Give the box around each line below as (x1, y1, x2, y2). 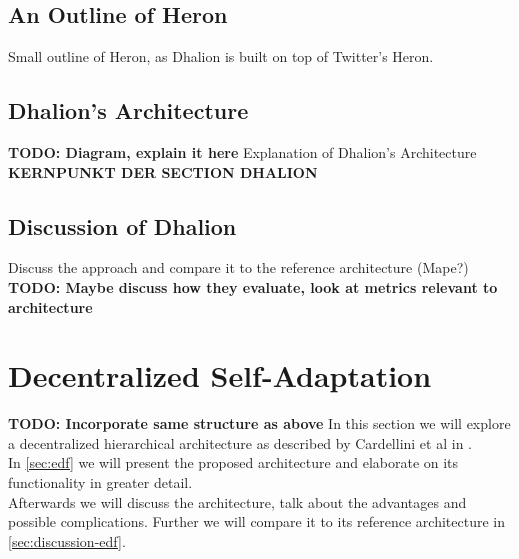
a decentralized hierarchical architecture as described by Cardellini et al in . (8, 432, 472, 453)
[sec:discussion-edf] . (8, 530, 126, 551)
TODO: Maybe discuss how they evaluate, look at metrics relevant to (8, 276, 498, 297)
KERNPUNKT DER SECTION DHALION (8, 161, 318, 182)
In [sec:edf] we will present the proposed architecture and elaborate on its (8, 452, 459, 473)
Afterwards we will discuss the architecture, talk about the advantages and (8, 491, 467, 512)
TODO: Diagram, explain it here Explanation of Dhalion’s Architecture (8, 142, 477, 162)
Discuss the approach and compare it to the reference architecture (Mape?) (8, 257, 469, 278)
